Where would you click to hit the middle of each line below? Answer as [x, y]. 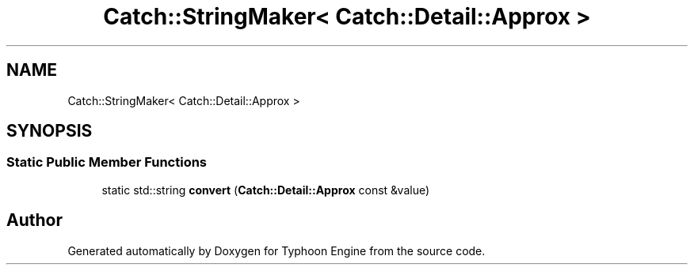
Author [34, 220]
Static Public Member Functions [107, 162]
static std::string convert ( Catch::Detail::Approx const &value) [266, 190]
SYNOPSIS [50, 131]
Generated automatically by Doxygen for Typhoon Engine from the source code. [276, 250]
